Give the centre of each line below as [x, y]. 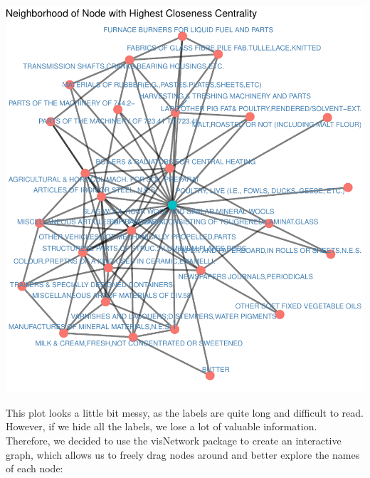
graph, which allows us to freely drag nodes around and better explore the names [183, 454]
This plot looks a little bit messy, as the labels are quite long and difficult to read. [185, 412]
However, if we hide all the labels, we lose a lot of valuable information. [162, 426]
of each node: [35, 468]
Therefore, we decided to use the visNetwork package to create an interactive [174, 441]
